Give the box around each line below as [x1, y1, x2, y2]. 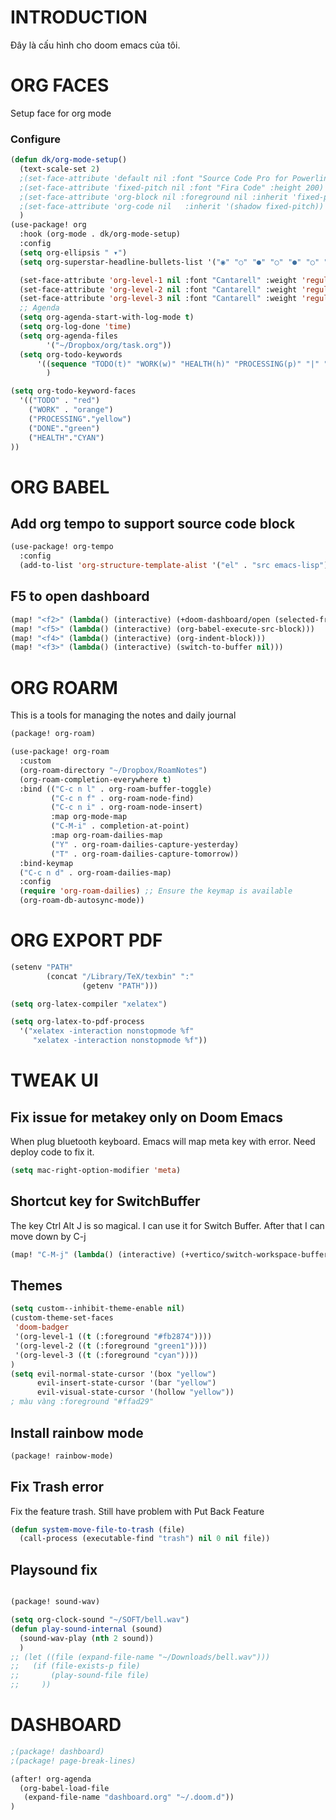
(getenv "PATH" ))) [81, 981, 159, 991]
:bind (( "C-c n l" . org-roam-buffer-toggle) [19, 784, 213, 794]
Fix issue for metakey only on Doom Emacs [10, 1109, 284, 1126]
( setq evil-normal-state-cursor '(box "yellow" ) [10, 1369, 217, 1379]
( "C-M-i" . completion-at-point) [50, 821, 190, 831]
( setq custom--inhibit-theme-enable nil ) [10, 1304, 186, 1314]
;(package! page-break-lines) [10, 1756, 137, 1766]
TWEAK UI [10, 1069, 99, 1092]
